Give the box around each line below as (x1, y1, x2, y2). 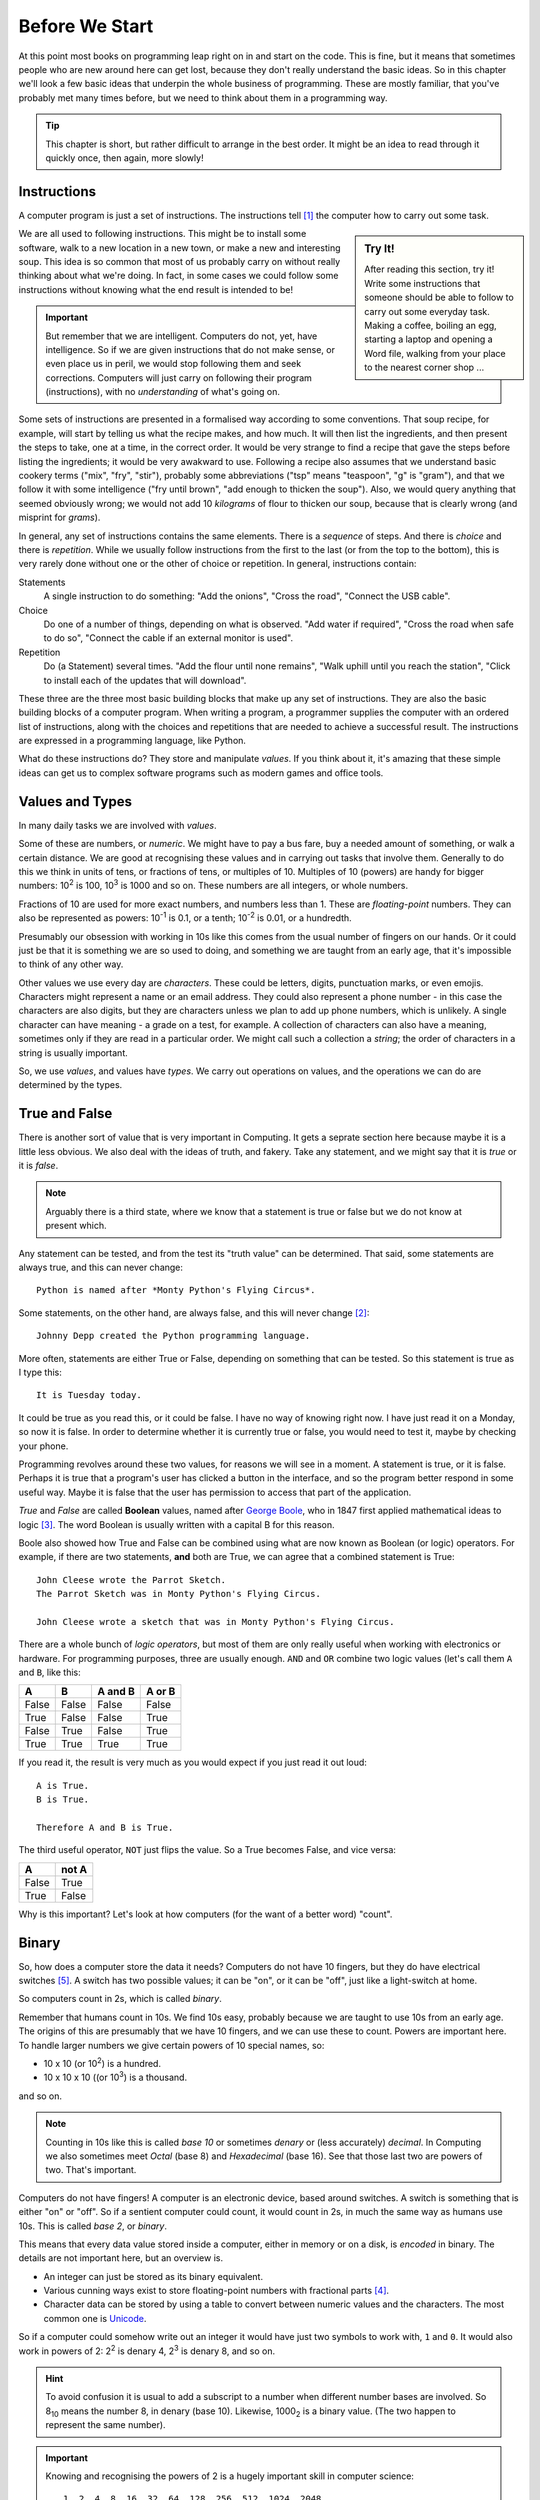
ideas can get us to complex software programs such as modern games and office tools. (18, 766, 384, 779)
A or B (145, 1685, 176, 1699)
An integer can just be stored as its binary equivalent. (43, 2270, 264, 2282)
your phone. (18, 1440, 69, 1452)
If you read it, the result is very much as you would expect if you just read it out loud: (18, 1756, 367, 1769)
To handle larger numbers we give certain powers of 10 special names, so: (18, 2039, 325, 2051)
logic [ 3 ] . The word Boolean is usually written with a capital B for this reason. (18, 1518, 335, 1530)
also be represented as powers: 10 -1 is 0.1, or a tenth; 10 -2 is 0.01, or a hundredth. (18, 910, 352, 924)
